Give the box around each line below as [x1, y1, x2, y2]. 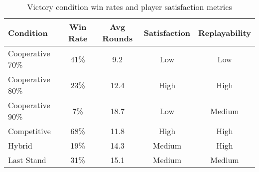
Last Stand [8, 154, 46, 166]
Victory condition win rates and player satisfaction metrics [27, 1, 232, 12]
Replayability [198, 26, 251, 38]
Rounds [102, 32, 133, 44]
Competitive [8, 125, 51, 137]
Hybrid [8, 140, 32, 151]
